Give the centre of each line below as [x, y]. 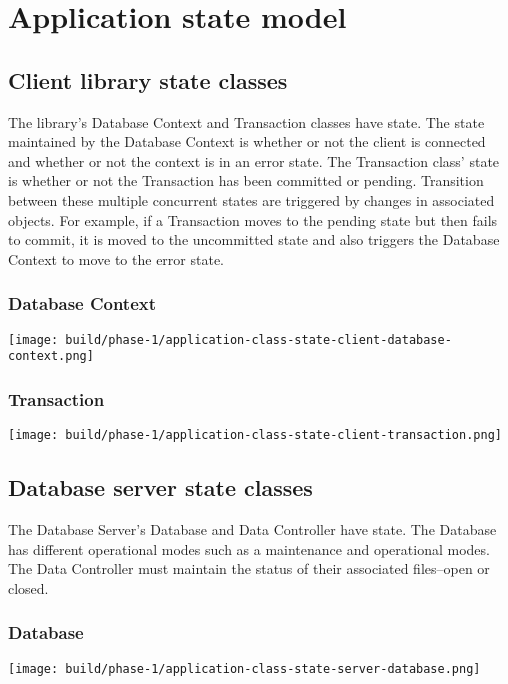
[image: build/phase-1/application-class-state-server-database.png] [244, 668]
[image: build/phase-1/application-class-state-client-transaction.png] [255, 435]
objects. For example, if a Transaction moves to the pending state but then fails [253, 219]
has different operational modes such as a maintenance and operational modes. [249, 548]
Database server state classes [160, 487]
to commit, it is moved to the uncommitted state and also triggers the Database [254, 239]
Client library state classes [148, 79]
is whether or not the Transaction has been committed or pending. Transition [246, 180]
